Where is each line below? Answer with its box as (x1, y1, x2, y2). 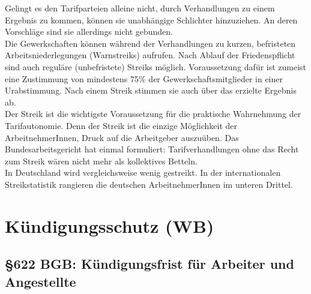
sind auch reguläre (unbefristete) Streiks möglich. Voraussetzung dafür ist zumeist (5, 60, 307, 73)
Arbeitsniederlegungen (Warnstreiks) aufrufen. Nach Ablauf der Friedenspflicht (5, 49, 295, 61)
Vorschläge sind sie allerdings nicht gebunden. (5, 25, 174, 38)
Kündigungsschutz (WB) (5, 213, 214, 238)
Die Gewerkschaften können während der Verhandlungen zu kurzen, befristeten (5, 37, 296, 49)
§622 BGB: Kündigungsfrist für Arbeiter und (5, 254, 294, 273)
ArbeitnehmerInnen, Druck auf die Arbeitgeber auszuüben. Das (5, 131, 239, 143)
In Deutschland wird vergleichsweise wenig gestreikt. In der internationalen (5, 166, 281, 179)
